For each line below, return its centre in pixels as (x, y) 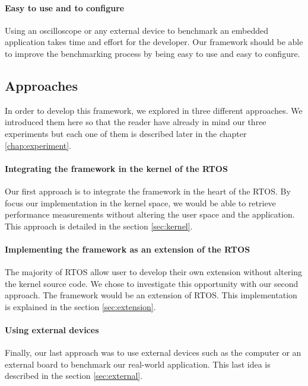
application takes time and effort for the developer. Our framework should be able (154, 42)
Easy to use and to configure (65, 7)
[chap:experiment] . (38, 145)
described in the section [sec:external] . (74, 376)
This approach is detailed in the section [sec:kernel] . (99, 226)
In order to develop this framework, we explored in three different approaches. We (154, 110)
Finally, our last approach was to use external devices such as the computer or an (153, 352)
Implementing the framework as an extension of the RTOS (128, 249)
